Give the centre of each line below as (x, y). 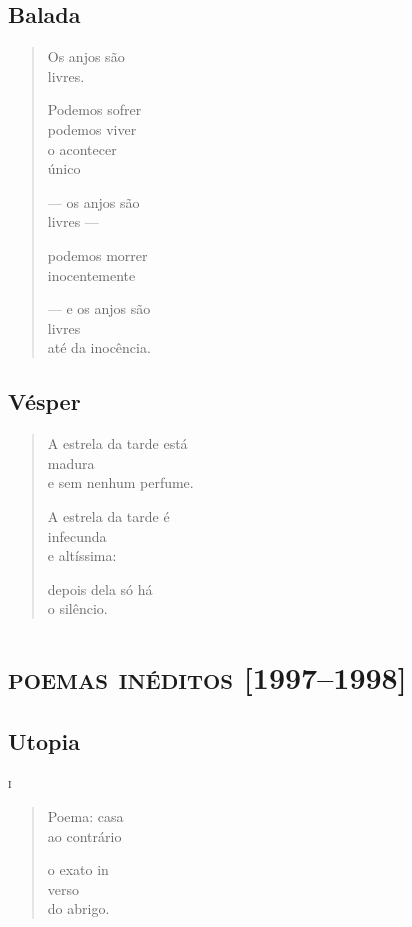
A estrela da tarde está (117, 443)
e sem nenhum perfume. (120, 482)
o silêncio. (77, 608)
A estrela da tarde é (108, 515)
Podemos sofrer (94, 109)
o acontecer (82, 148)
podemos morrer (97, 254)
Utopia (44, 740)
